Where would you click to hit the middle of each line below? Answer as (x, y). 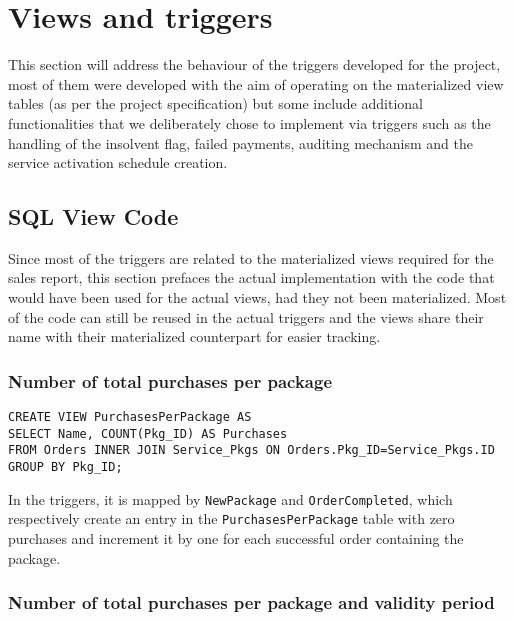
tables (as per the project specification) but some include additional (215, 103)
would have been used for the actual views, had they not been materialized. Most (257, 297)
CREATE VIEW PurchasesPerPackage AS (130, 417)
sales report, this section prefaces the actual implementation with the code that (251, 277)
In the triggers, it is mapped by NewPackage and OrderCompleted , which (230, 498)
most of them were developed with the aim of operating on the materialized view (256, 83)
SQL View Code (93, 216)
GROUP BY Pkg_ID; (65, 467)
